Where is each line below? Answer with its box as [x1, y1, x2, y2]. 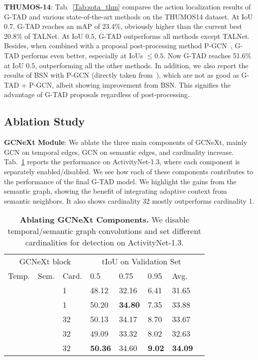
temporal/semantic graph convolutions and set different [7, 225, 201, 237]
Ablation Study [4, 114, 85, 129]
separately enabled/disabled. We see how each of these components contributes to [4, 166, 254, 176]
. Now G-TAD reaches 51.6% [163, 50, 252, 60]
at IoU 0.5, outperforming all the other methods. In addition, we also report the [4, 60, 249, 70]
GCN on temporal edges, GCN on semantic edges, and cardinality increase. [4, 146, 234, 157]
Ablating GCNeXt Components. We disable [19, 214, 189, 226]
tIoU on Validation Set [102, 255, 181, 267]
